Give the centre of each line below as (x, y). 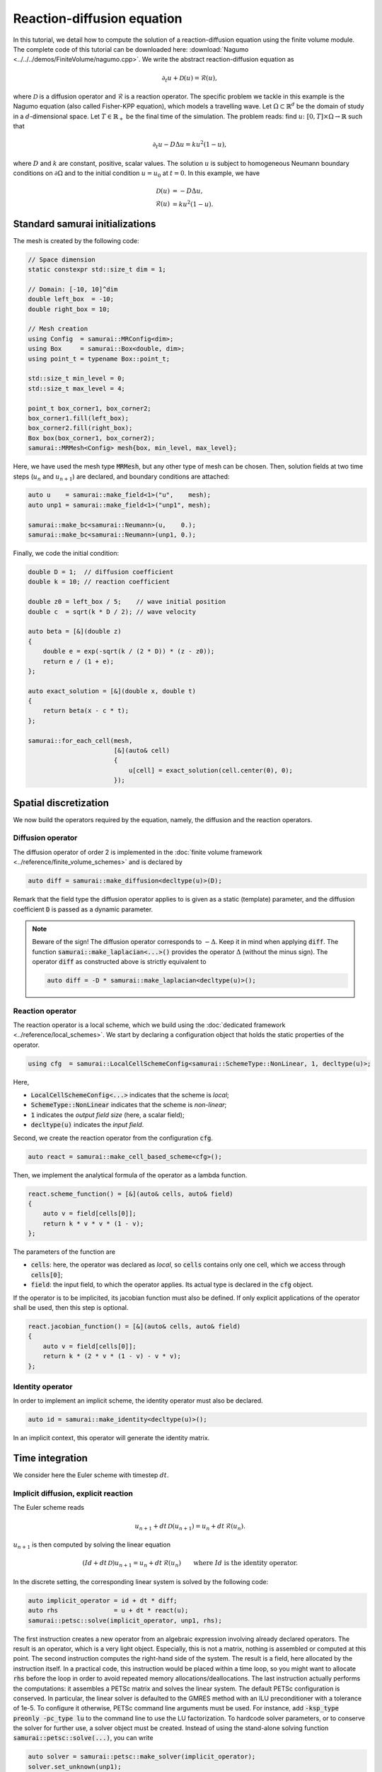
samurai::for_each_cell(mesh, (80, 740)
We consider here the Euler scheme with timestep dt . (91, 1475)
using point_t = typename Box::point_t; (99, 359)
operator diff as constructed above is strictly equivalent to (119, 962)
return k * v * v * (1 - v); (93, 1223)
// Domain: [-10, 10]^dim (73, 289)
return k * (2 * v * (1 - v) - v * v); (112, 1356)
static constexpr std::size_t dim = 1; (97, 270)
